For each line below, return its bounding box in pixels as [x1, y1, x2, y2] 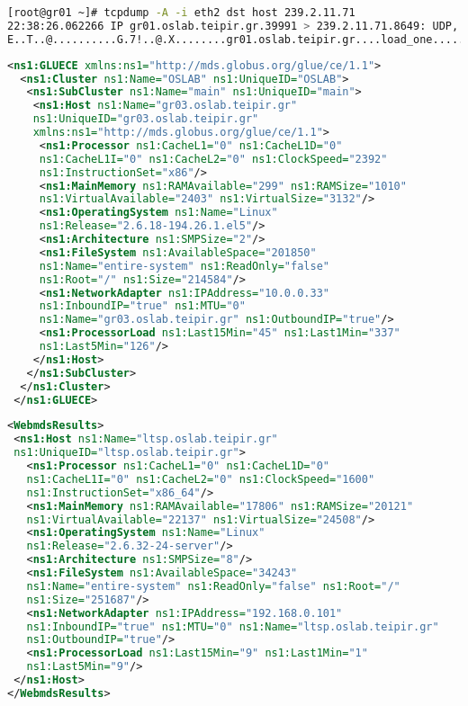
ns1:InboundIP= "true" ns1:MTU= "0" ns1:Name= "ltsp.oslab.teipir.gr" [26, 620, 439, 633]
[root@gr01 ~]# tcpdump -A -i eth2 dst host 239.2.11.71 [7, 6, 355, 19]
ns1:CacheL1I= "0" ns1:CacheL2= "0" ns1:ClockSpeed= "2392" [39, 152, 388, 165]
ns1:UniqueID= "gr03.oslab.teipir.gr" [32, 112, 259, 126]
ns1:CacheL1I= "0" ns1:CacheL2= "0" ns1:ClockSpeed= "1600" [26, 472, 375, 486]
